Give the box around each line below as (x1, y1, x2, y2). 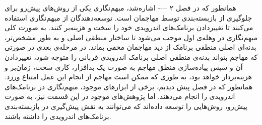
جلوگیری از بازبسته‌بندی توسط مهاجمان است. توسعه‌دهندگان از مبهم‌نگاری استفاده (5, 12, 252, 23)
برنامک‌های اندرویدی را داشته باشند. (5, 110, 111, 121)
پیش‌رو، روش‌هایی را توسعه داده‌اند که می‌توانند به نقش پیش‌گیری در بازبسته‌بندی (5, 100, 247, 111)
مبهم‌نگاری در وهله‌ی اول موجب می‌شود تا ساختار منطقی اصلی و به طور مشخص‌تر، (5, 32, 257, 42)
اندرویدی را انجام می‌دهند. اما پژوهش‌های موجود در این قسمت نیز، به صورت (5, 91, 235, 101)
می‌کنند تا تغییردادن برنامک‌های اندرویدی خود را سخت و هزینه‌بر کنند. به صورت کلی (5, 22, 253, 33)
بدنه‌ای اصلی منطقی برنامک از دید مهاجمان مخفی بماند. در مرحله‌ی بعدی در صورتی (5, 42, 256, 52)
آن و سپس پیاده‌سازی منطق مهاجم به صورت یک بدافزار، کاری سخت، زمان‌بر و (5, 61, 243, 72)
